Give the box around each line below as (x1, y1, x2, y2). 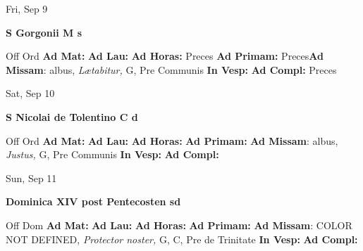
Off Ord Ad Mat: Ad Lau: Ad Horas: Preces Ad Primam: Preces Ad (6, 49, 324, 63)
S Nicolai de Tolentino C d (6, 109, 138, 124)
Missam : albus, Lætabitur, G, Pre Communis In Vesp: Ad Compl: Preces (6, 62, 337, 77)
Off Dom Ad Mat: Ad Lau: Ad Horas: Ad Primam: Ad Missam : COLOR (6, 217, 352, 232)
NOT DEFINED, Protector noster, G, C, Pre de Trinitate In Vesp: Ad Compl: (6, 231, 358, 246)
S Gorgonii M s (6, 25, 82, 39)
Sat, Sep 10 (6, 86, 55, 101)
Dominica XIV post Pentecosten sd (6, 194, 181, 209)
